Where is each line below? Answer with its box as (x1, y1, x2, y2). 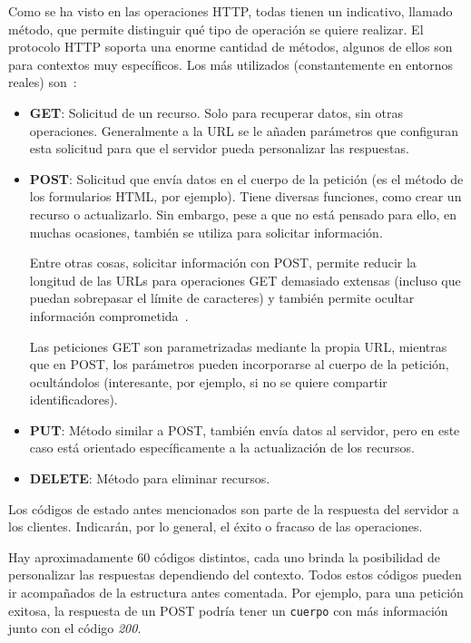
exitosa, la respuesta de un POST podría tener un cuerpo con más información (8, 600, 448, 619)
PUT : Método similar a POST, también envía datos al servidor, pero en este (29, 420, 460, 439)
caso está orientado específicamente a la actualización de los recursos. (29, 438, 415, 457)
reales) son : (8, 73, 77, 92)
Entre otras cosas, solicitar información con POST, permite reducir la (29, 253, 417, 272)
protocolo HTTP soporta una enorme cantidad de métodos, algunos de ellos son (8, 37, 453, 56)
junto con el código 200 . (8, 619, 142, 638)
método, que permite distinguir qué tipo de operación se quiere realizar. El (8, 19, 424, 38)
